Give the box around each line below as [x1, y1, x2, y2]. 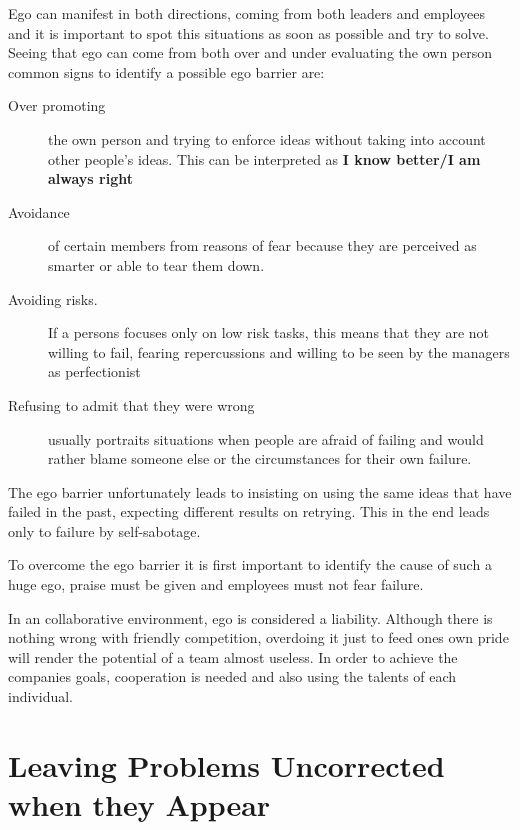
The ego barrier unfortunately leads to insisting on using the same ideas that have [8, 481, 512, 502]
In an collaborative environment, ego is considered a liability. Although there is [8, 607, 493, 628]
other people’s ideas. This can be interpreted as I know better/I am [48, 148, 481, 169]
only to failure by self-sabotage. [8, 520, 201, 541]
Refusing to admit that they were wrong [8, 394, 255, 415]
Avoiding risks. [8, 288, 98, 309]
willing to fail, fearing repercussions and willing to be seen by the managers [48, 341, 510, 362]
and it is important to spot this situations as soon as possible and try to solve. [8, 22, 489, 43]
